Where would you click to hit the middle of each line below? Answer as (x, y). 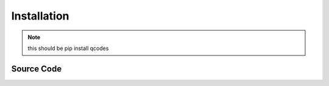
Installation (40, 16)
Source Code (37, 69)
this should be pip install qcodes (68, 48)
